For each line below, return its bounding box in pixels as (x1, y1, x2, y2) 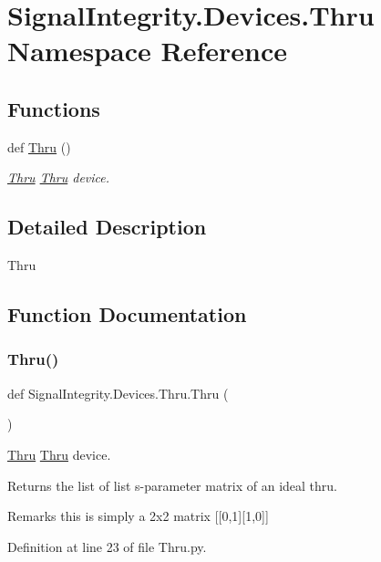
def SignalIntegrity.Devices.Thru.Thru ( (7, 383, 229, 402)
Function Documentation (7, 300, 247, 328)
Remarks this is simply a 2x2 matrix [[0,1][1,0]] (7, 506, 269, 526)
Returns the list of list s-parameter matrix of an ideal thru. (7, 475, 337, 494)
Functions (7, 94, 100, 122)
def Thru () (7, 137, 71, 156)
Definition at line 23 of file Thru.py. (7, 536, 207, 556)
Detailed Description (7, 213, 207, 241)
